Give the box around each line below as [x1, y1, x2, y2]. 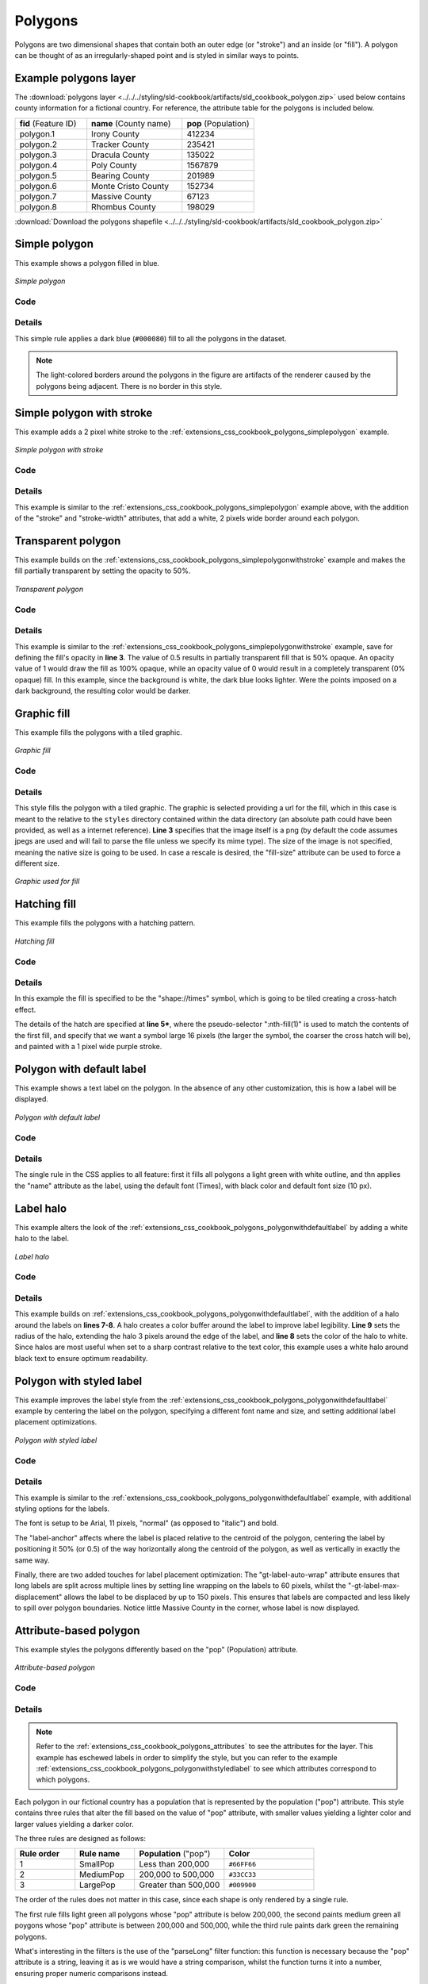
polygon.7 [19, 190, 57, 202]
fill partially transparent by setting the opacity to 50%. [14, 566, 191, 575]
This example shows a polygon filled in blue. [14, 258, 160, 267]
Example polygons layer [14, 71, 136, 85]
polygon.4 [19, 160, 58, 171]
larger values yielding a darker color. [14, 1819, 134, 1828]
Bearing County [91, 170, 150, 181]
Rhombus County [91, 201, 156, 212]
